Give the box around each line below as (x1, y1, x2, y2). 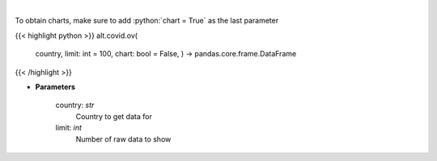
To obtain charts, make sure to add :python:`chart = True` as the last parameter (15, 16, 279, 26)
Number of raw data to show (75, 134, 172, 144)
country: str (55, 101, 95, 110)
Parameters (35, 81, 76, 92)
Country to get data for (75, 111, 153, 121)
